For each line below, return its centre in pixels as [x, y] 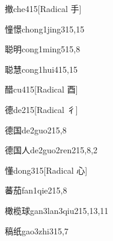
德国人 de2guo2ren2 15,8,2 [51, 150]
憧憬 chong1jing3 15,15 [45, 29]
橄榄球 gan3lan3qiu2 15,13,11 [57, 210]
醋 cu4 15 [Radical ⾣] [41, 89]
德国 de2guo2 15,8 [36, 130]
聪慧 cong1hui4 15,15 [41, 69]
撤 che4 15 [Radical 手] [43, 8]
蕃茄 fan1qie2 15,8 [36, 190]
